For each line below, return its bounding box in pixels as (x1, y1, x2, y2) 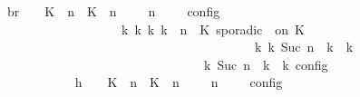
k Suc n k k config (203, 54, 328, 73)
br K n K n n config (6, 2, 220, 20)
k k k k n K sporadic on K (121, 19, 305, 38)
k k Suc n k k (254, 37, 354, 56)
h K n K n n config (74, 73, 283, 92)
